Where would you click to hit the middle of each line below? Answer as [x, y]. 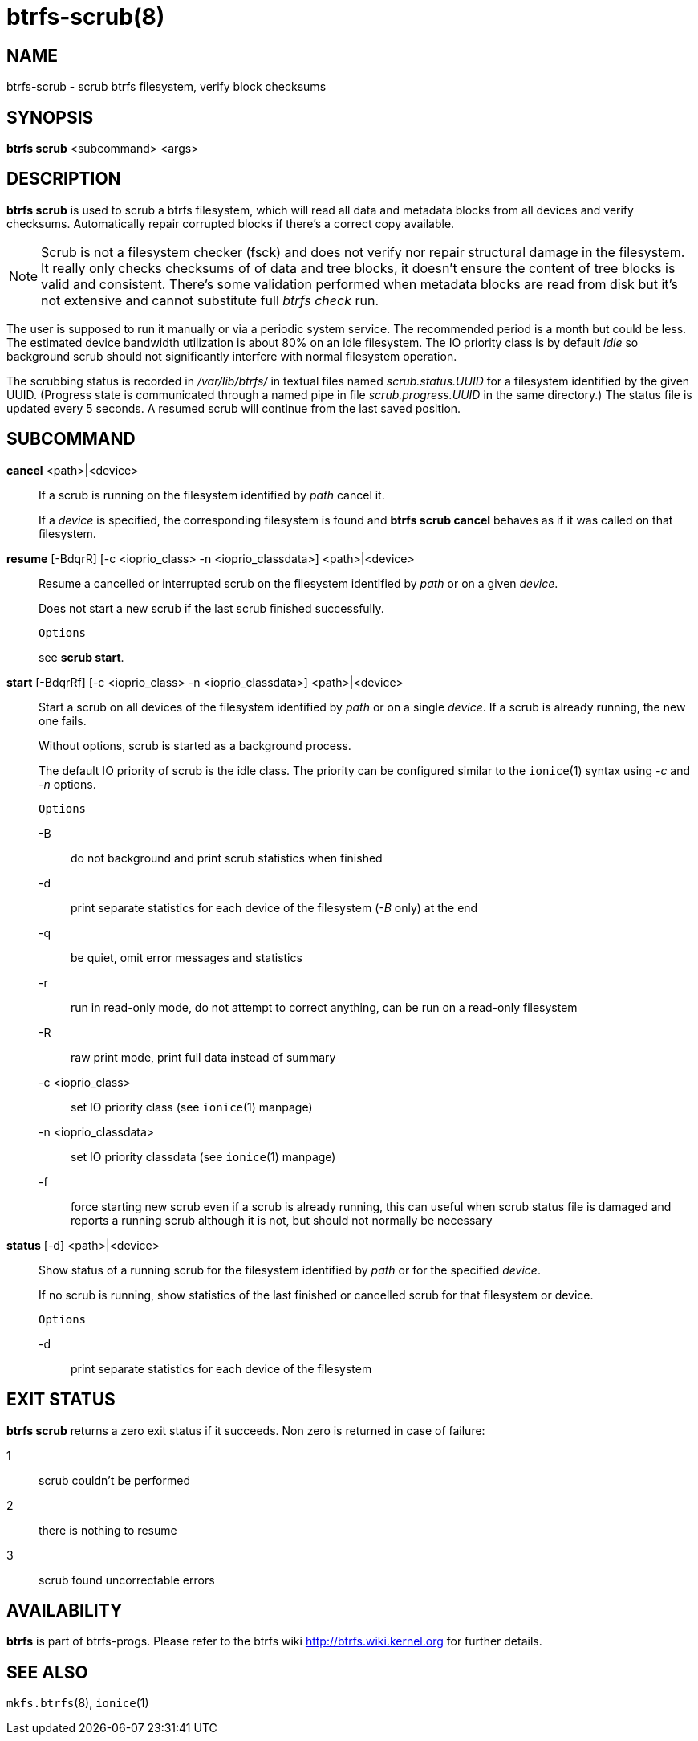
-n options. [67, 784]
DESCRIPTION [64, 179]
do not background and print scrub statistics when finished [227, 858]
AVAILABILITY [65, 1610]
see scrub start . [81, 657]
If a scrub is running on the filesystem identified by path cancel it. [212, 495]
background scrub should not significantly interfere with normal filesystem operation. [232, 356]
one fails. [63, 720]
